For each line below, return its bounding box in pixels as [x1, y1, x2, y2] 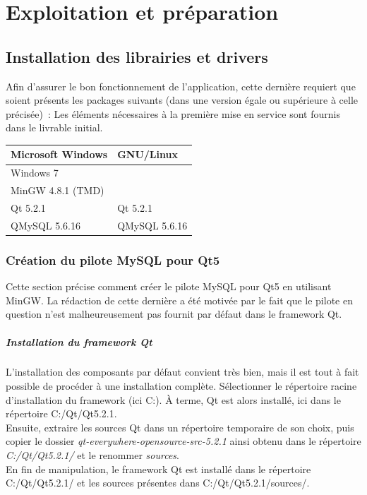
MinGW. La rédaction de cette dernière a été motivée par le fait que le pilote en [6, 292, 353, 307]
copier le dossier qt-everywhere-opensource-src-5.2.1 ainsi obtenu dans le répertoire [6, 434, 361, 448]
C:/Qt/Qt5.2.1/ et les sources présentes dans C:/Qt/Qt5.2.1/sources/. [6, 475, 310, 490]
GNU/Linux [117, 147, 178, 162]
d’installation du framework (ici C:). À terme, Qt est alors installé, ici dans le [6, 392, 341, 407]
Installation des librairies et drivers [6, 45, 268, 67]
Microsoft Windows [11, 147, 108, 162]
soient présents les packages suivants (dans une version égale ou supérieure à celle [6, 93, 359, 107]
